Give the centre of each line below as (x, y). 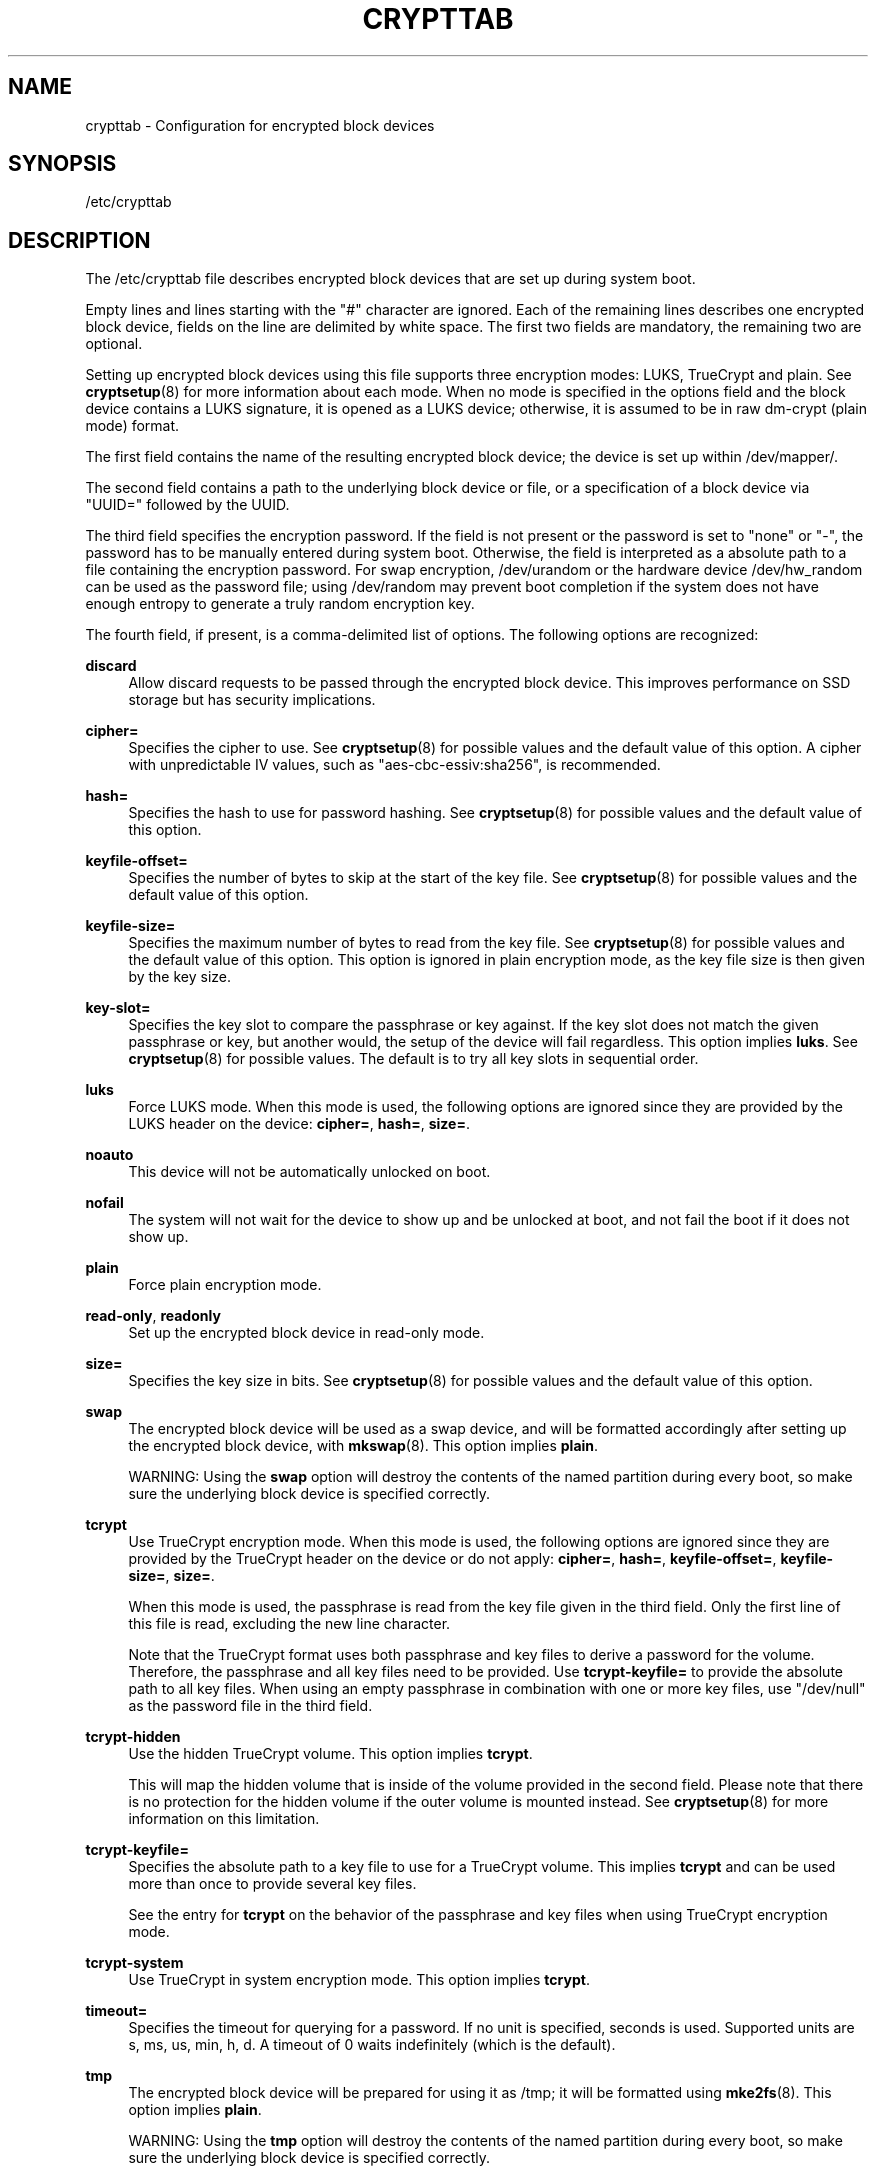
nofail (104, 1203)
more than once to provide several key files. (272, 1884)
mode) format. (132, 426)
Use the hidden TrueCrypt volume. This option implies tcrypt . (330, 1754)
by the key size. (180, 977)
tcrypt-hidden (133, 1737)
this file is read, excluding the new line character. (289, 1624)
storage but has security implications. (252, 700)
